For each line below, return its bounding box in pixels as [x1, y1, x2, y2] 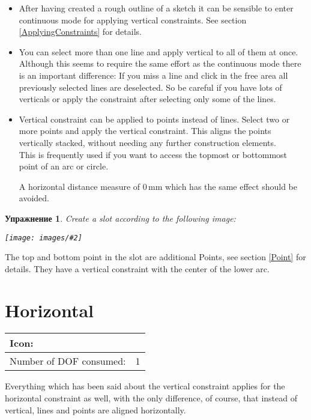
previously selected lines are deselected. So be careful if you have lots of [19, 81, 282, 93]
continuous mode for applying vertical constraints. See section [19, 13, 247, 26]
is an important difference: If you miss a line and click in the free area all [19, 68, 288, 81]
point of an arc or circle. [19, 160, 109, 172]
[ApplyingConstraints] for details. [19, 25, 142, 38]
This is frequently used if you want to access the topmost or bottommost [19, 148, 288, 160]
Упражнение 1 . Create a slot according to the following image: [5, 212, 236, 224]
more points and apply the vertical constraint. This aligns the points [19, 124, 271, 137]
